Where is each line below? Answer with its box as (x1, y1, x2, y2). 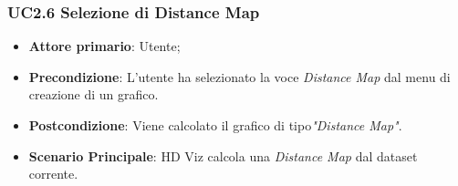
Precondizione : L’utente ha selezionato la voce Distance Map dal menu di (28, 67, 451, 86)
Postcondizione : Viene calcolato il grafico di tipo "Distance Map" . (28, 116, 402, 134)
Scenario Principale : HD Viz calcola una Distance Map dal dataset (28, 146, 418, 165)
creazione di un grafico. (28, 85, 159, 104)
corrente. (28, 164, 78, 183)
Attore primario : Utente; (28, 36, 181, 56)
